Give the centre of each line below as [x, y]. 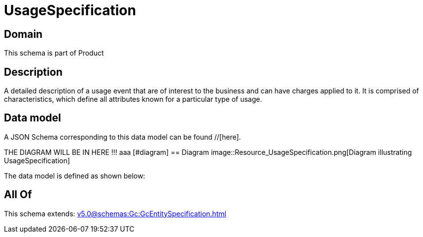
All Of [18, 195]
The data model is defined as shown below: [75, 176]
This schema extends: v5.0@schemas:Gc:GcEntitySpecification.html [115, 213]
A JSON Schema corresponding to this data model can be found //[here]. [123, 137]
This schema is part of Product [54, 53]
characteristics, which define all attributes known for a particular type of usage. [133, 99]
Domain [23, 34]
